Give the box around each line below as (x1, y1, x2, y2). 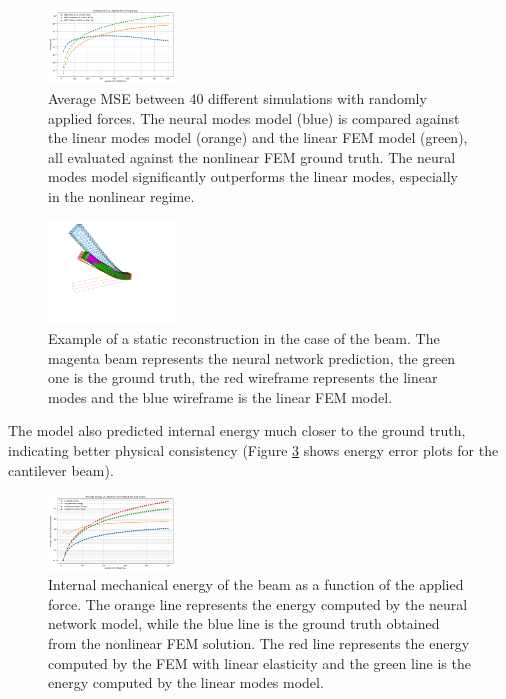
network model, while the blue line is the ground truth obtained (48, 613, 440, 634)
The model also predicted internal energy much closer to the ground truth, (8, 420, 466, 441)
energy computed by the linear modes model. (48, 672, 324, 693)
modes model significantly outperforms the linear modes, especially (48, 166, 459, 187)
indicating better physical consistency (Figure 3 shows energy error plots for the (8, 440, 499, 461)
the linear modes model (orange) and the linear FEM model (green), (48, 127, 468, 148)
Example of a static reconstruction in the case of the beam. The (48, 328, 440, 349)
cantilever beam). (8, 459, 114, 480)
